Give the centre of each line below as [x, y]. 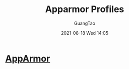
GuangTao [85, 23]
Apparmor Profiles [85, 9]
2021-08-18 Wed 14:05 [85, 33]
